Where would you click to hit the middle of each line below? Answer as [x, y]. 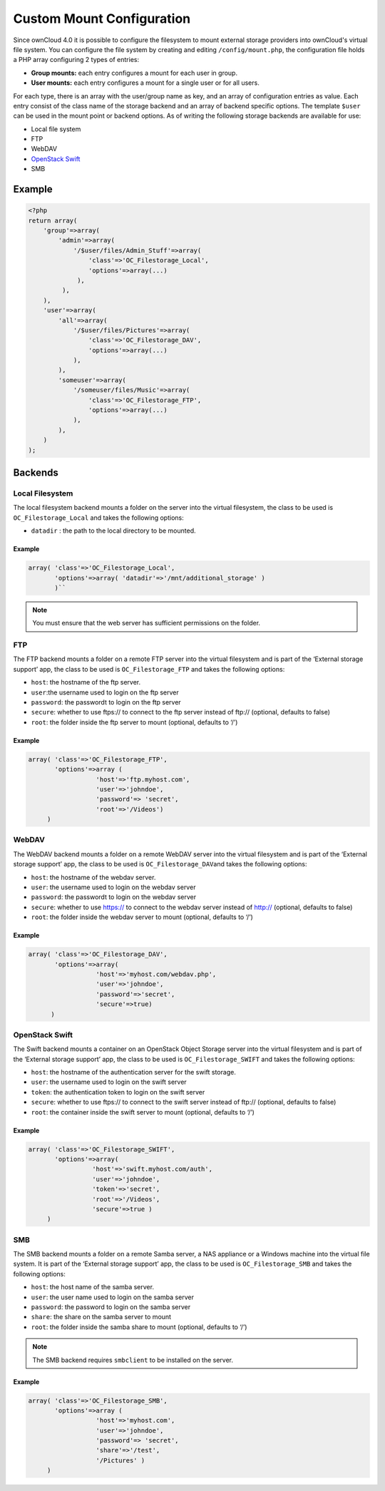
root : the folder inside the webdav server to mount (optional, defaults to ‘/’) [142, 917]
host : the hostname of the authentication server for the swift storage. [134, 1072]
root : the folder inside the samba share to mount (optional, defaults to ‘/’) [139, 1327]
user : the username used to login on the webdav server [113, 887]
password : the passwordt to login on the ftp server [106, 702]
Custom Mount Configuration [102, 19]
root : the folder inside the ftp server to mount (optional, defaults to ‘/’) [134, 722]
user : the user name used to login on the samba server [112, 1297]
